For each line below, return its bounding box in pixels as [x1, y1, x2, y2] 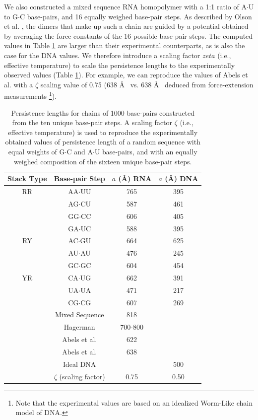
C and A [66, 146, 93, 156]
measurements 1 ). [4, 89, 57, 101]
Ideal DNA [63, 358, 96, 369]
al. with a [4, 79, 33, 89]
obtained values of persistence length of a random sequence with [5, 137, 200, 147]
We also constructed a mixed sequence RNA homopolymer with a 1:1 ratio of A [4, 1, 247, 11]
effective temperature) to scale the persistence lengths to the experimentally [4, 60, 235, 70]
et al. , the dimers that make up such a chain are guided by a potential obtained [4, 21, 249, 31]
